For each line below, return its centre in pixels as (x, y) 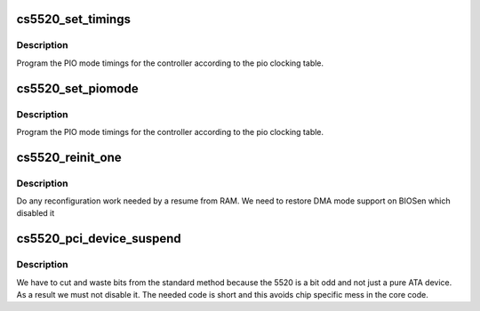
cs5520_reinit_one (69, 157)
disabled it (36, 213)
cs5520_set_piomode (77, 88)
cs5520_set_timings (73, 19)
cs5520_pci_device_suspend (99, 239)
